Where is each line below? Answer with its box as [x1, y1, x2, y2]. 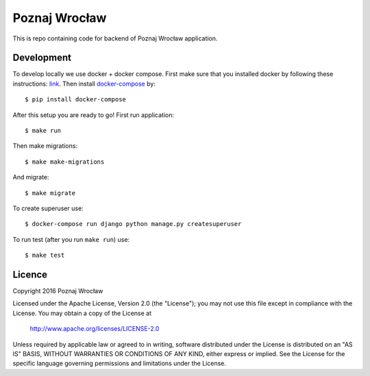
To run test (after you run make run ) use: [12, 235, 130, 243]
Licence [12, 268, 48, 280]
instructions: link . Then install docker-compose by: [12, 79, 156, 88]
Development [12, 52, 72, 64]
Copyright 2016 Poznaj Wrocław [12, 287, 103, 295]
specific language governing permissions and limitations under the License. [12, 360, 226, 368]
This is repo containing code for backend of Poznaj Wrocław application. [12, 34, 218, 42]
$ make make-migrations [25, 158, 105, 166]
